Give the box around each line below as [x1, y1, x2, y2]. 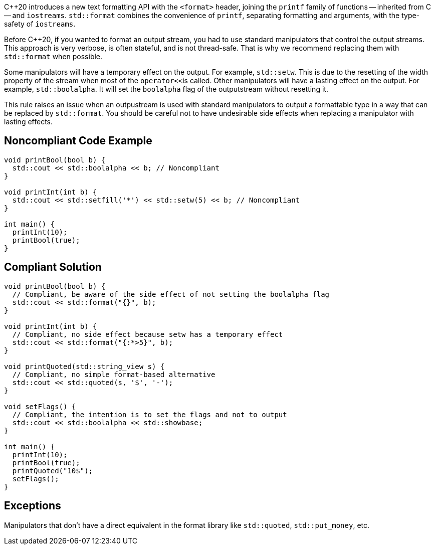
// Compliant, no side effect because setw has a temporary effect [12, 330, 283, 338]
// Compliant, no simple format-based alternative [12, 370, 215, 379]
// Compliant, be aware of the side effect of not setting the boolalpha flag [12, 290, 330, 298]
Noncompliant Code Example [4, 134, 152, 147]
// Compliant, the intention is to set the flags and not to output [12, 410, 287, 419]
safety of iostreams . [4, 20, 76, 28]
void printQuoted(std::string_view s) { [4, 362, 165, 371]
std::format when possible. [4, 52, 103, 61]
